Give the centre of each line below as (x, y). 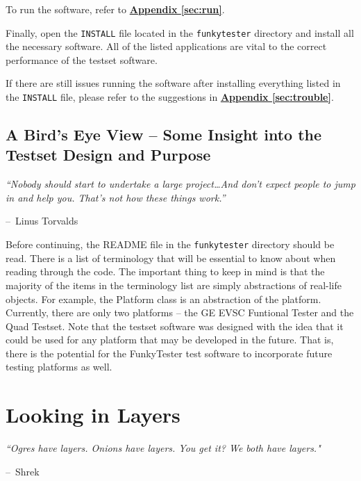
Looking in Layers (93, 415)
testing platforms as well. (59, 367)
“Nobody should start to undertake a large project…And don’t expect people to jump (180, 184)
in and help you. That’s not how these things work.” (116, 197)
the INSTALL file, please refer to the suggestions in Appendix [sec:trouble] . (170, 97)
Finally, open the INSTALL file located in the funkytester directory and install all (180, 32)
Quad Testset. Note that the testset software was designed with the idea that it (175, 326)
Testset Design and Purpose (108, 155)
